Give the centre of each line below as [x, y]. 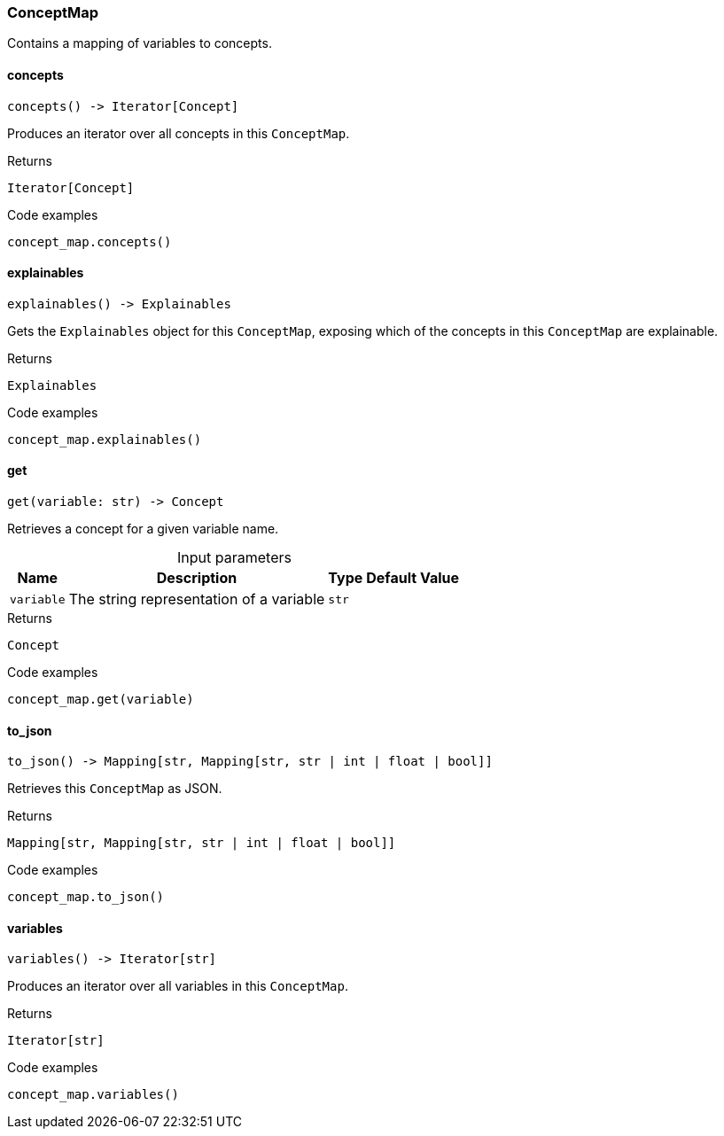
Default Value [413, 578]
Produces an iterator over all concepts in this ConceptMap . [179, 133]
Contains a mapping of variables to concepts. [140, 43]
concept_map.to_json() [86, 897]
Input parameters [234, 558]
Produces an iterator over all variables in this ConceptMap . [178, 986]
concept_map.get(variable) [101, 700]
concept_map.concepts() [90, 241]
